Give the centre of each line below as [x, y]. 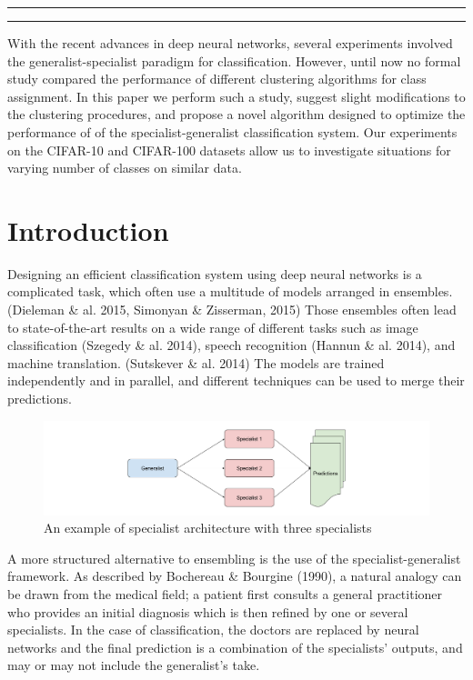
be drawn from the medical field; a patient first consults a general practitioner [225, 593]
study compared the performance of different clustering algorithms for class [217, 79]
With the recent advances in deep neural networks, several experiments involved [230, 43]
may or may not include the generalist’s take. [134, 665]
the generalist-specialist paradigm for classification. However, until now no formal [234, 60]
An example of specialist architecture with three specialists [208, 528]
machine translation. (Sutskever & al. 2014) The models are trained [196, 362]
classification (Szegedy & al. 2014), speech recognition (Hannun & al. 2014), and [231, 345]
